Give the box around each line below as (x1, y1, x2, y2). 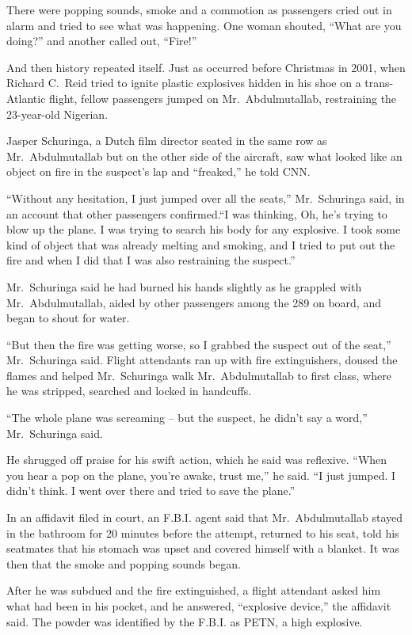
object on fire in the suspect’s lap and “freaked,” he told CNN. (6, 163, 311, 180)
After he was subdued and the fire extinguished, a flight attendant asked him (6, 582, 381, 599)
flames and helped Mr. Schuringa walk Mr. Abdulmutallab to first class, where (6, 367, 391, 383)
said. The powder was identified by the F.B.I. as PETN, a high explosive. (6, 613, 363, 629)
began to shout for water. (6, 310, 130, 326)
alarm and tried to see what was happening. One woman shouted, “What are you (6, 17, 402, 33)
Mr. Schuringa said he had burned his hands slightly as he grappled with (6, 278, 362, 295)
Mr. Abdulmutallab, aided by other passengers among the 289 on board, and (6, 294, 381, 310)
